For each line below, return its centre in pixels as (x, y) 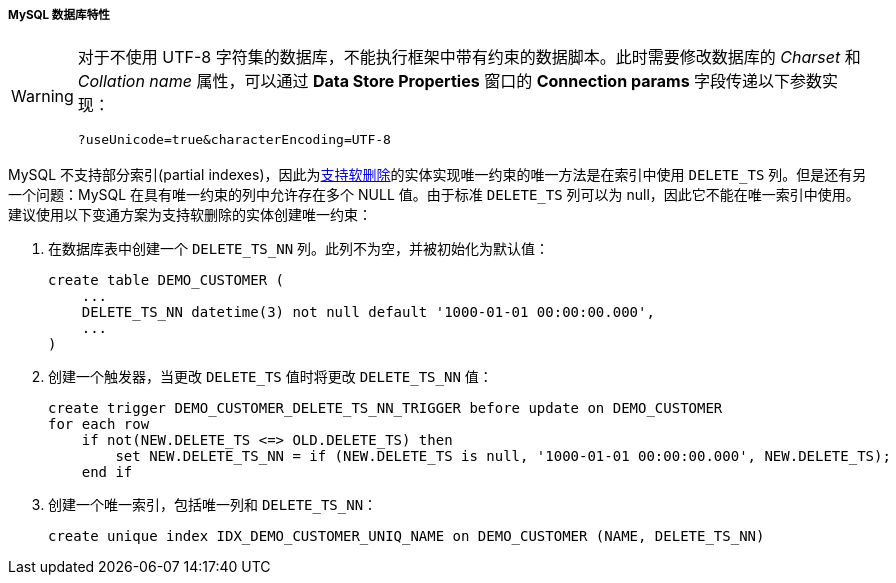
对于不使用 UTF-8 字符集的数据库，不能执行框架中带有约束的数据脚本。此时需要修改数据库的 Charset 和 (469, 57)
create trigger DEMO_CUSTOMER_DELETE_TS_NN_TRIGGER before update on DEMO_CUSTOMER (385, 408)
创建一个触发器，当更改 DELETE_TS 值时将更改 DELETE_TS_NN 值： (270, 377)
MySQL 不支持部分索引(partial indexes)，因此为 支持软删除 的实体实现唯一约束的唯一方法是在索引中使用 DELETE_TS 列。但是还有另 (437, 175)
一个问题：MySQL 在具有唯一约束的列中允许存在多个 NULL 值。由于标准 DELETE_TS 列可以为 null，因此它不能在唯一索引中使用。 (434, 195)
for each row (99, 424)
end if (107, 472)
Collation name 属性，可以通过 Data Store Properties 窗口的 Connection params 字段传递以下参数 (450, 81)
